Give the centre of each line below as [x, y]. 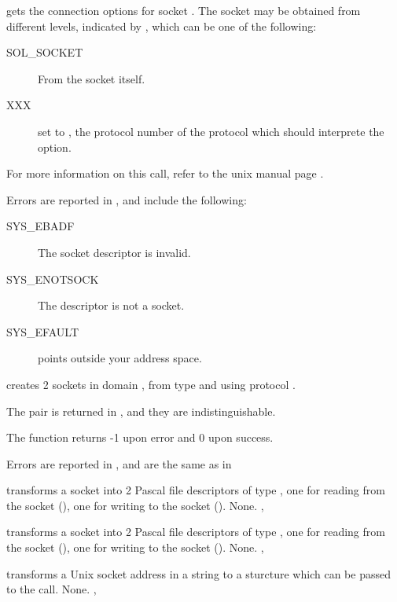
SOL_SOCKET [45, 52]
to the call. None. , [51, 589]
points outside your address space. [120, 358]
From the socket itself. [92, 78]
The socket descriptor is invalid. [114, 252]
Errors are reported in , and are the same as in [119, 463]
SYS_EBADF [40, 226]
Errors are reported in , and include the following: [127, 199]
